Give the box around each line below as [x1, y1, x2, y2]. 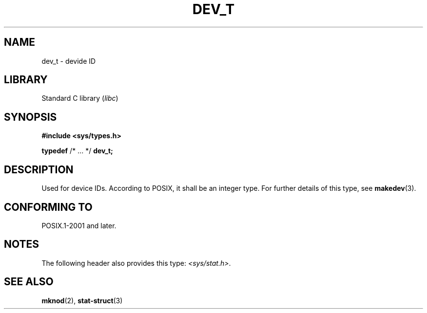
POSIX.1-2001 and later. [41, 221, 116, 230]
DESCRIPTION [4, 163, 74, 176]
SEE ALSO [4, 276, 54, 288]
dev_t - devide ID [41, 56, 96, 65]
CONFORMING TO [4, 201, 93, 213]
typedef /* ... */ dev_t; [41, 147, 113, 155]
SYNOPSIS [4, 110, 57, 123]
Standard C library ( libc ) [41, 94, 118, 103]
